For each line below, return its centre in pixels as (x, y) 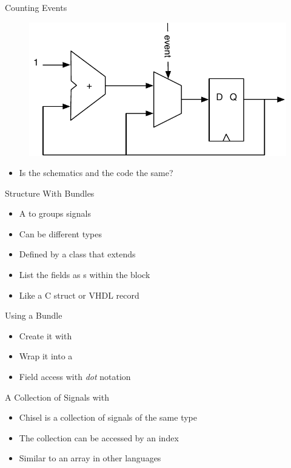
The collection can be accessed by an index (99, 437)
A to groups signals (55, 213)
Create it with (45, 335)
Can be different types (61, 233)
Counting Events (36, 7)
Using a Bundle (34, 315)
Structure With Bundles (50, 193)
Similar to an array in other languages (90, 458)
